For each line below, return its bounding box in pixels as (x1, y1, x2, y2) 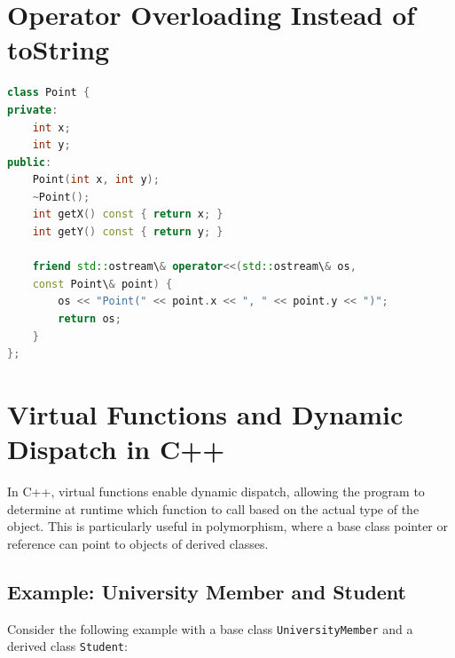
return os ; (58, 313, 122, 326)
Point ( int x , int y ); (32, 173, 160, 186)
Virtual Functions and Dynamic (7, 396, 404, 432)
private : (7, 103, 59, 116)
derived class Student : (7, 637, 128, 655)
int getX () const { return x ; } (32, 208, 224, 221)
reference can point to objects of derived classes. (7, 534, 269, 552)
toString (7, 31, 110, 67)
